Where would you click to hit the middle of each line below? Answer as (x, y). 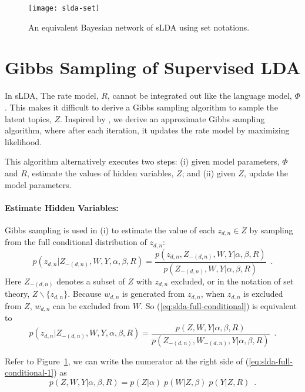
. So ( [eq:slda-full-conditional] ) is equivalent (219, 305)
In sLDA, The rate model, (52, 96)
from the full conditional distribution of (76, 242)
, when (213, 294)
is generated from (154, 294)
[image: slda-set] (64, 8)
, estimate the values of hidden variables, (100, 172)
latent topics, (28, 118)
